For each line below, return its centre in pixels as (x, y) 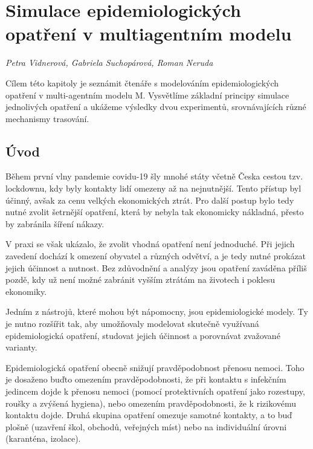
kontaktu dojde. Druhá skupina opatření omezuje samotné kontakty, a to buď (149, 415)
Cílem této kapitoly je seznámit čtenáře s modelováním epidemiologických (142, 82)
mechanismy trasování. (47, 118)
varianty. (21, 347)
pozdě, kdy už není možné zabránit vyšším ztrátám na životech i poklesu (140, 279)
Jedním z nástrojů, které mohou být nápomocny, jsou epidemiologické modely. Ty (157, 312)
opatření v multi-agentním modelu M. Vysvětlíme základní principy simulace (147, 95)
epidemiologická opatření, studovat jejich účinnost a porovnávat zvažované (143, 335)
